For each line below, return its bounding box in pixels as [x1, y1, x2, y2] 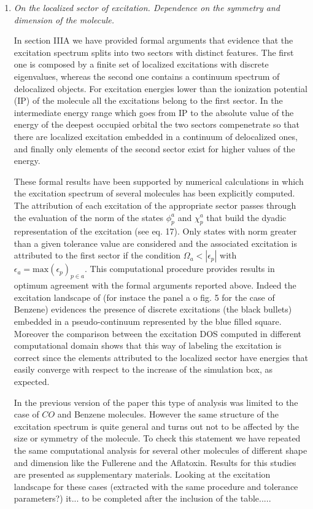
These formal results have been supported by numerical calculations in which [14, 174, 304, 187]
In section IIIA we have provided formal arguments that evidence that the [14, 34, 293, 47]
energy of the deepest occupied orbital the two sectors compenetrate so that [14, 118, 299, 131]
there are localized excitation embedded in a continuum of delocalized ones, [14, 130, 298, 142]
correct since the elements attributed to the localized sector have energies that [14, 351, 308, 363]
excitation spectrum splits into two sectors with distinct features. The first [14, 45, 294, 58]
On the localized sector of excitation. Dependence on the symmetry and [14, 1, 280, 14]
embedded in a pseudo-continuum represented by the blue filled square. [14, 315, 282, 328]
